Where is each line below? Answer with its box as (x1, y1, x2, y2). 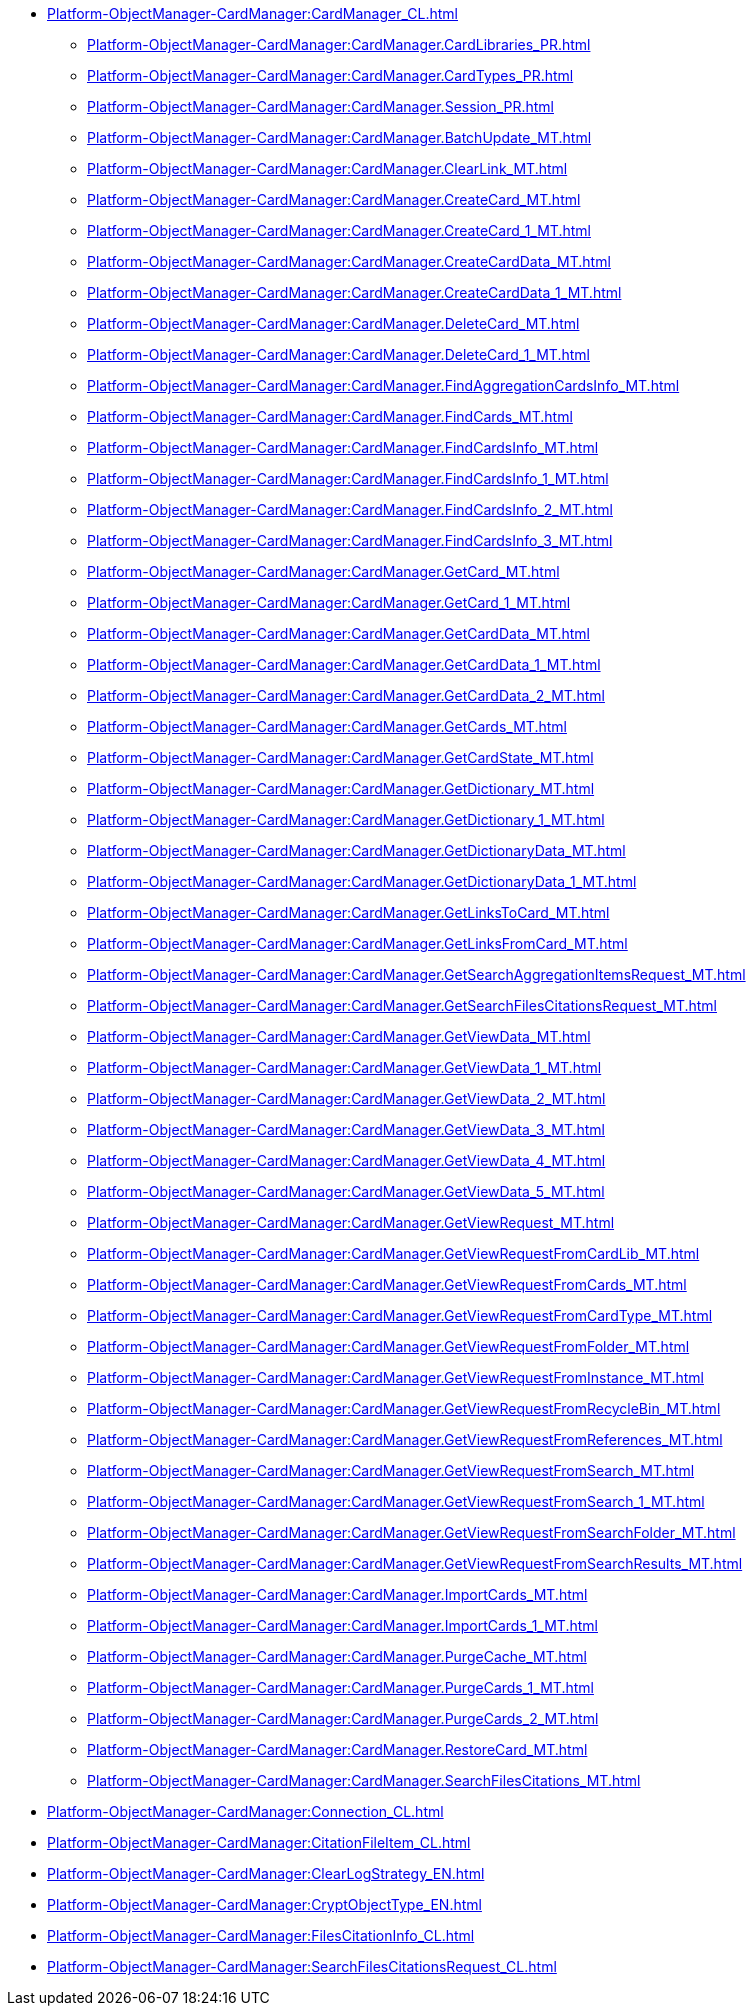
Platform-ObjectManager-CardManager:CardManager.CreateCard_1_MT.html (87, 222, 591, 239)
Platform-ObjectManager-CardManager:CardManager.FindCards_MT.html (87, 408, 573, 425)
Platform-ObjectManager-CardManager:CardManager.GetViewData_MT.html (87, 1028, 591, 1045)
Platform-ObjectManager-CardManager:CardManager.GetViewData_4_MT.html (87, 1152, 606, 1169)
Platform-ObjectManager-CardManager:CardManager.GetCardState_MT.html (87, 749, 594, 766)
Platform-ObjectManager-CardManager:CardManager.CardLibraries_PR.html (87, 36, 591, 53)
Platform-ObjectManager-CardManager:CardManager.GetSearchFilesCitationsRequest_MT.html (87, 997, 717, 1014)
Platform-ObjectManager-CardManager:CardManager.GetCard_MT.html (87, 563, 560, 580)
